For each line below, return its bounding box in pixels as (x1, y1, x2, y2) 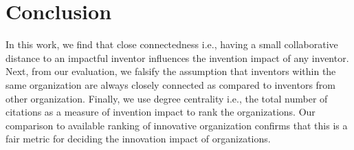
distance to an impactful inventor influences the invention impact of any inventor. (5, 50, 349, 65)
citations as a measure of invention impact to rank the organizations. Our (5, 105, 316, 119)
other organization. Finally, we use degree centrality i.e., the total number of (5, 91, 328, 105)
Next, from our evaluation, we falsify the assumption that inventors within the (5, 64, 336, 78)
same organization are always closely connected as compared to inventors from (5, 77, 336, 92)
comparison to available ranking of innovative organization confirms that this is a (5, 118, 348, 132)
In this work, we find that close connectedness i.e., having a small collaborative (5, 37, 338, 52)
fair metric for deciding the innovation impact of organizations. (5, 131, 271, 146)
